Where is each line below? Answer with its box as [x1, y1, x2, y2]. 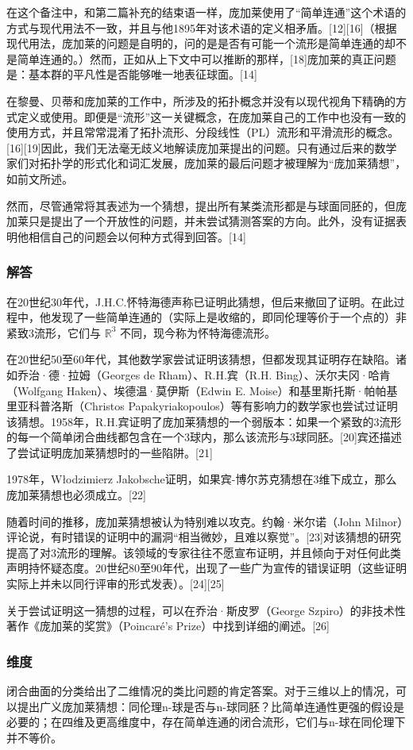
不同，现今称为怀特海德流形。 [119, 324, 276, 340]
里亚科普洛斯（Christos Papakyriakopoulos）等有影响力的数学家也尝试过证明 [6, 398, 398, 414]
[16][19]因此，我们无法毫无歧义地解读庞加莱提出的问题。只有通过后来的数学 [6, 139, 397, 156]
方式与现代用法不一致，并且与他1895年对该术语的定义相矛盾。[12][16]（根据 [6, 19, 397, 36]
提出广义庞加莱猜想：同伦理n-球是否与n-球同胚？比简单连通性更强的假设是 [17, 698, 404, 714]
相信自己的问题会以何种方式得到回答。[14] [28, 228, 246, 244]
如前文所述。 [6, 170, 73, 187]
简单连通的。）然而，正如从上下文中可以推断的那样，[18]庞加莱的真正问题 [17, 50, 396, 67]
